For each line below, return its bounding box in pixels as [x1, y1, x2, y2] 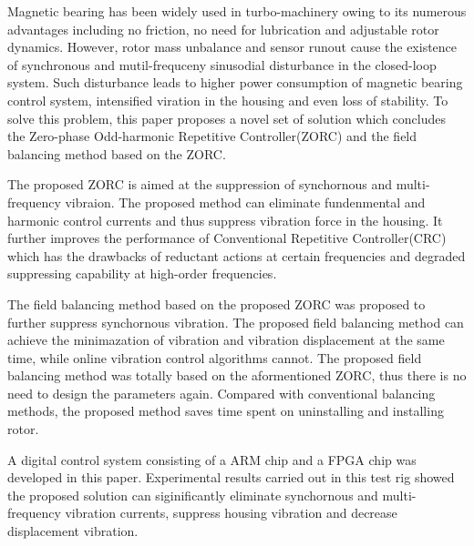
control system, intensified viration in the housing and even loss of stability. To [7, 90, 448, 109]
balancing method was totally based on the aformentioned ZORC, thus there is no [7, 366, 467, 385]
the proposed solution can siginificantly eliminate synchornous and [7, 485, 378, 504]
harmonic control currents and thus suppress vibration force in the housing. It [7, 210, 443, 229]
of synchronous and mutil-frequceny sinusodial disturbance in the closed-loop [7, 55, 437, 74]
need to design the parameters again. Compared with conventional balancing [7, 383, 436, 402]
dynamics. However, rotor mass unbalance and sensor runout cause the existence [7, 37, 458, 56]
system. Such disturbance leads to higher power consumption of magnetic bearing [7, 73, 463, 92]
